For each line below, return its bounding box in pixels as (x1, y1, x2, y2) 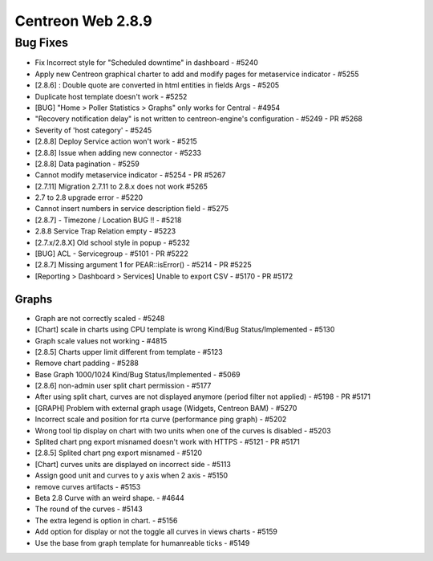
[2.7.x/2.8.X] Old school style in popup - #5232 (34, 238, 190, 247)
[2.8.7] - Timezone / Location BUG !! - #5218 (34, 215, 182, 225)
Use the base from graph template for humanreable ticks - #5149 (34, 538, 250, 547)
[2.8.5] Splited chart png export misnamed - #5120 (34, 448, 203, 457)
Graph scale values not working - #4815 (34, 335, 168, 345)
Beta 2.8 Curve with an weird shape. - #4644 (34, 493, 184, 502)
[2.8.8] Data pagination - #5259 (34, 159, 140, 169)
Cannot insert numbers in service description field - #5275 (34, 204, 229, 213)
